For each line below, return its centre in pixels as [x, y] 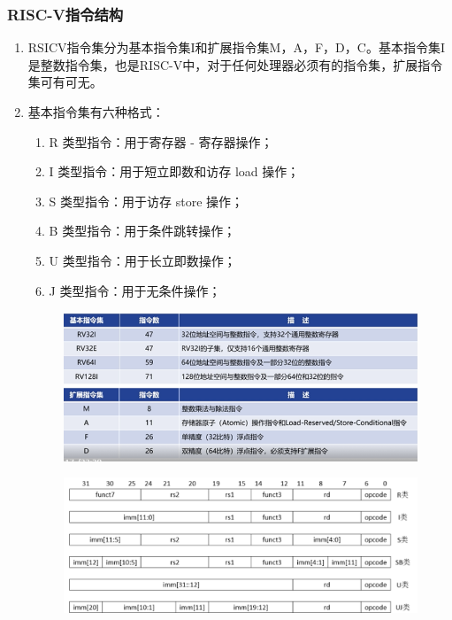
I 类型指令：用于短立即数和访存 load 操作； [174, 171]
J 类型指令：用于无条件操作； [135, 290]
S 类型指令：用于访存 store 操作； [146, 201]
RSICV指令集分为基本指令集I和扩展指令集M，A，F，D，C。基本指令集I [236, 47]
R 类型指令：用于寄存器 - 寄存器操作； [161, 141]
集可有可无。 [65, 82]
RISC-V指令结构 [65, 14]
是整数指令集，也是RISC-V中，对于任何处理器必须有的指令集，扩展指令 [235, 64]
